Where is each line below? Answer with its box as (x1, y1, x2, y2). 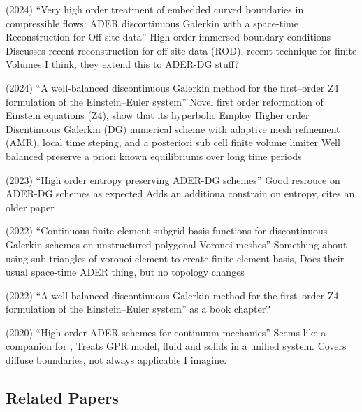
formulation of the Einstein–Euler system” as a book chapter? (6, 301, 270, 316)
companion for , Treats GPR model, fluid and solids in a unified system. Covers (6, 339, 347, 353)
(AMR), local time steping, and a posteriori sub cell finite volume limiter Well (6, 135, 340, 150)
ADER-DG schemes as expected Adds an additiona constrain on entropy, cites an (6, 186, 355, 201)
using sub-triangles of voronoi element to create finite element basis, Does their (6, 250, 345, 265)
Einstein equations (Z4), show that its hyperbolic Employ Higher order (6, 108, 310, 122)
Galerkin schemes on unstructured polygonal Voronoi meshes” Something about (6, 236, 347, 251)
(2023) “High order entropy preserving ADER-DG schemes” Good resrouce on (6, 172, 340, 187)
